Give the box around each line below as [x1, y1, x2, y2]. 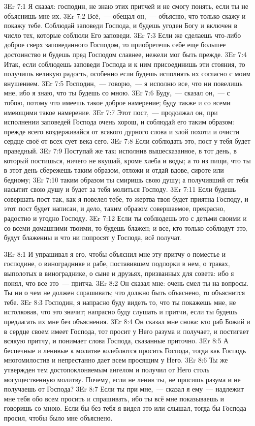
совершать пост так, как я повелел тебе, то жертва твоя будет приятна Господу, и [4, 193, 249, 204]
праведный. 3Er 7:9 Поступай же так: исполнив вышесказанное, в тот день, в [4, 145, 237, 155]
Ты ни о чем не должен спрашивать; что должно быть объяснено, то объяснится [4, 287, 245, 298]
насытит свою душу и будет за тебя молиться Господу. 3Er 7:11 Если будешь [4, 184, 236, 194]
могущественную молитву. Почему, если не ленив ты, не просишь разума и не [4, 374, 241, 384]
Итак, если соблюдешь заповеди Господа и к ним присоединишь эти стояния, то [4, 59, 245, 69]
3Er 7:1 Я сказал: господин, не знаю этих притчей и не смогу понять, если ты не [4, 1, 249, 11]
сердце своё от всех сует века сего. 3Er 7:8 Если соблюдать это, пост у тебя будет [4, 136, 251, 146]
